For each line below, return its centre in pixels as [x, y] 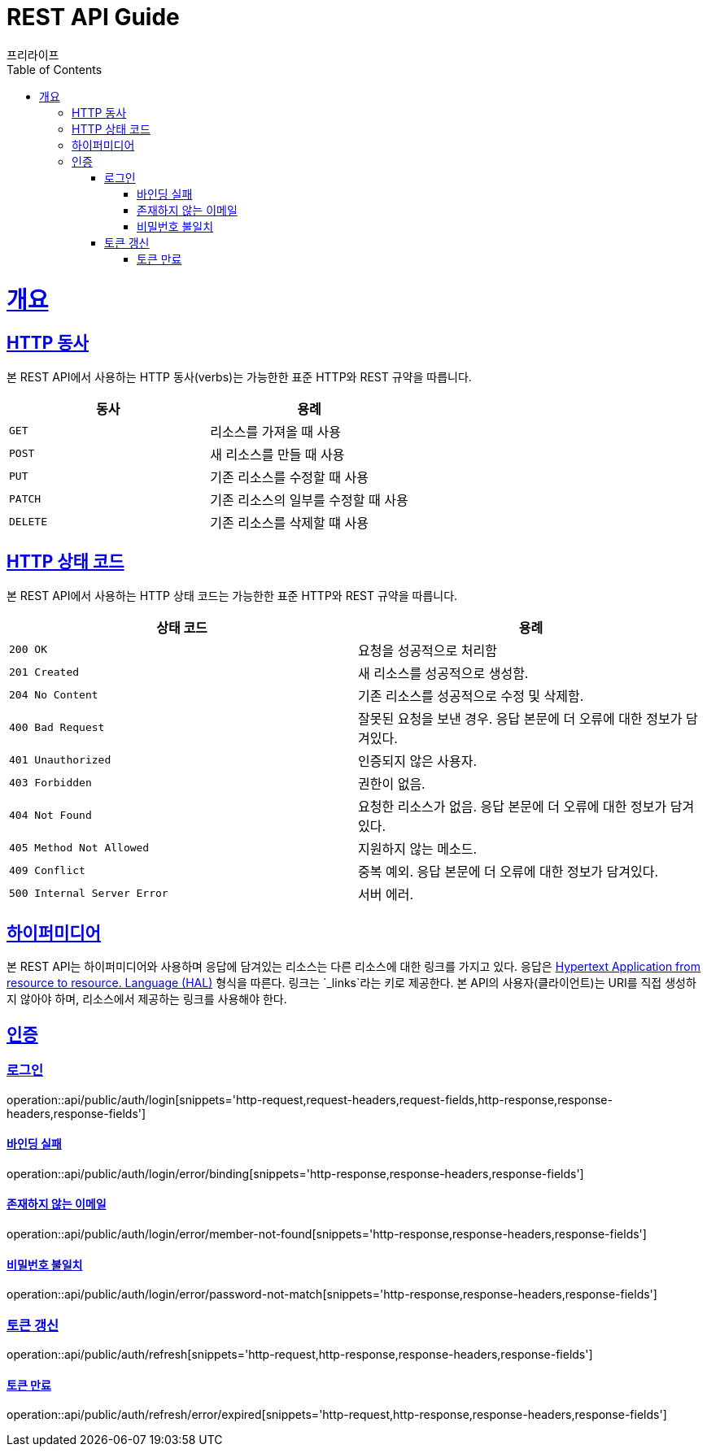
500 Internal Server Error [89, 894]
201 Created [44, 672]
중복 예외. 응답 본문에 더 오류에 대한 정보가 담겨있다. [508, 871]
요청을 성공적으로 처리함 [428, 650]
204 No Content [54, 695]
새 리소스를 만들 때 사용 [277, 454]
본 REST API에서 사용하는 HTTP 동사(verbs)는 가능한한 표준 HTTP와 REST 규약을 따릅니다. [239, 376]
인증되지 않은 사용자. [418, 761]
